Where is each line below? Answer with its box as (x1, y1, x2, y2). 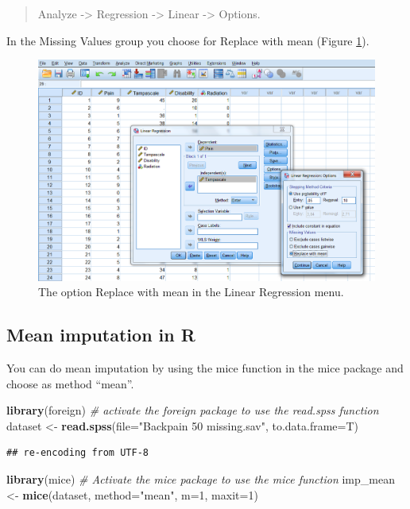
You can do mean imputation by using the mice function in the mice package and (6, 360, 404, 376)
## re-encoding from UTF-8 (6, 447, 149, 459)
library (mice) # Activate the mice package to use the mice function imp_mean (6, 471, 395, 488)
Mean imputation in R (6, 322, 195, 347)
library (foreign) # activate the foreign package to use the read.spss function (6, 402, 379, 418)
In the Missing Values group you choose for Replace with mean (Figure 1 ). (6, 32, 369, 48)
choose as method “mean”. (6, 375, 134, 391)
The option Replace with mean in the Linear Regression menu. (38, 283, 344, 300)
